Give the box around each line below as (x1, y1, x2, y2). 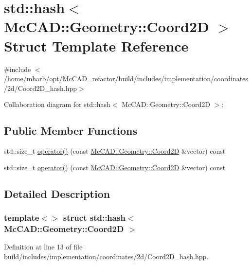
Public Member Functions (4, 123, 137, 138)
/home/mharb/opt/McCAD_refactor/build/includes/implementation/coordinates (4, 73, 248, 84)
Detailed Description (4, 186, 110, 201)
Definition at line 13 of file (4, 242, 83, 252)
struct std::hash (63, 211, 126, 223)
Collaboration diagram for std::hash (4, 99, 110, 109)
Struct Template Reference (4, 35, 189, 55)
